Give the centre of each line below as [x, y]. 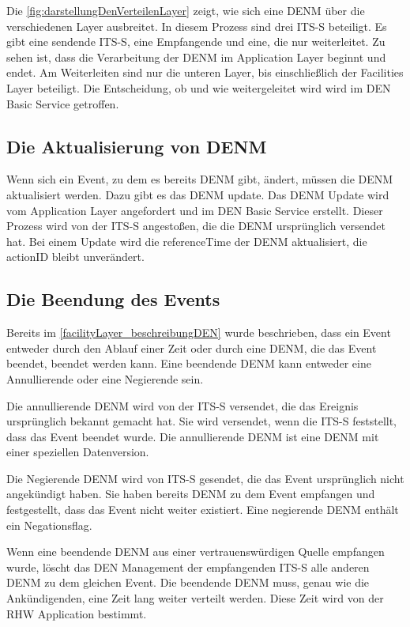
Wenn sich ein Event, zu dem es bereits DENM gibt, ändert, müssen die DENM [200, 179]
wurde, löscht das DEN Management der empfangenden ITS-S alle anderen [188, 567]
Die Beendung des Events [113, 299]
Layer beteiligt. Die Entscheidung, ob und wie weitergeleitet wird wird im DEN [199, 87]
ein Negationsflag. [49, 525]
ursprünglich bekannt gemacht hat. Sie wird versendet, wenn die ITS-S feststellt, [202, 421]
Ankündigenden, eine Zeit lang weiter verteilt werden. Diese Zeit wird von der [195, 598]
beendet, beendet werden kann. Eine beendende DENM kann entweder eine [189, 363]
